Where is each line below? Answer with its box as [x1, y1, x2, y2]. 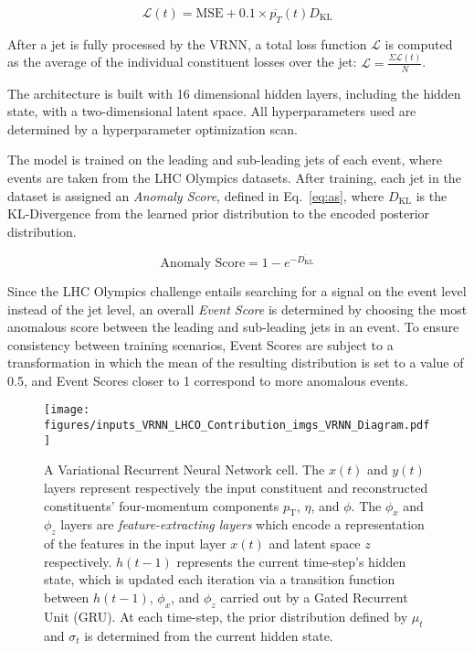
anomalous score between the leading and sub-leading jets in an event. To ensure [7, 317, 459, 336]
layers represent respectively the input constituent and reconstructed [44, 478, 428, 497]
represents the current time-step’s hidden [176, 551, 406, 571]
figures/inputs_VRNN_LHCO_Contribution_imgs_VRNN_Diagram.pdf [44, 419, 430, 432]
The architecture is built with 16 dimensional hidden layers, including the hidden [7, 83, 461, 102]
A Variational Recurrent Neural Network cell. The [44, 460, 325, 479]
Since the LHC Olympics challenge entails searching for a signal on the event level [7, 281, 467, 300]
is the [416, 186, 448, 205]
